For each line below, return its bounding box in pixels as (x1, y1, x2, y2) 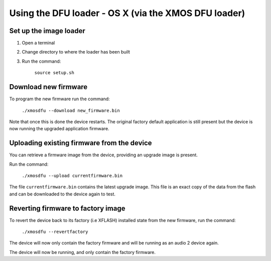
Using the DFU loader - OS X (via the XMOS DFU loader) (9, 8, 245, 19)
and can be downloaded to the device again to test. (9, 191, 115, 197)
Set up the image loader (9, 27, 85, 35)
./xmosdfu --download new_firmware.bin (22, 108, 120, 113)
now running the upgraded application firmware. (9, 126, 110, 132)
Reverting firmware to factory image (9, 204, 125, 212)
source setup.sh (34, 70, 75, 76)
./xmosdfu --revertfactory (22, 229, 88, 235)
